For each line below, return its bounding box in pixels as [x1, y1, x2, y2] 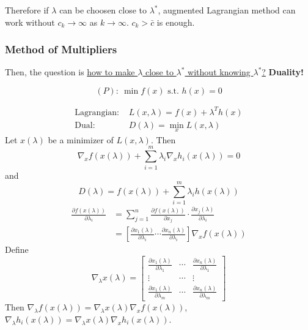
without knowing [188, 66, 251, 78]
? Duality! [262, 66, 304, 78]
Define [5, 243, 29, 256]
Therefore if [5, 4, 49, 16]
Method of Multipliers [5, 42, 117, 57]
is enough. [156, 15, 195, 28]
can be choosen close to [59, 4, 147, 16]
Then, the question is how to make [5, 66, 135, 78]
